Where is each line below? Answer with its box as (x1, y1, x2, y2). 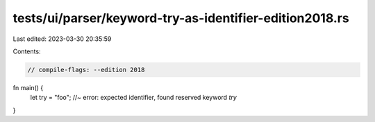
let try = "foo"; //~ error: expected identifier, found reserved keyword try (30, 94, 237, 102)
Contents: (12, 47, 41, 55)
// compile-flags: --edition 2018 (27, 66, 145, 73)
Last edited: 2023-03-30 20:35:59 (12, 35, 112, 43)
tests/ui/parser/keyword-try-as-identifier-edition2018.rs (12, 10, 350, 26)
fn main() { (12, 83, 44, 91)
